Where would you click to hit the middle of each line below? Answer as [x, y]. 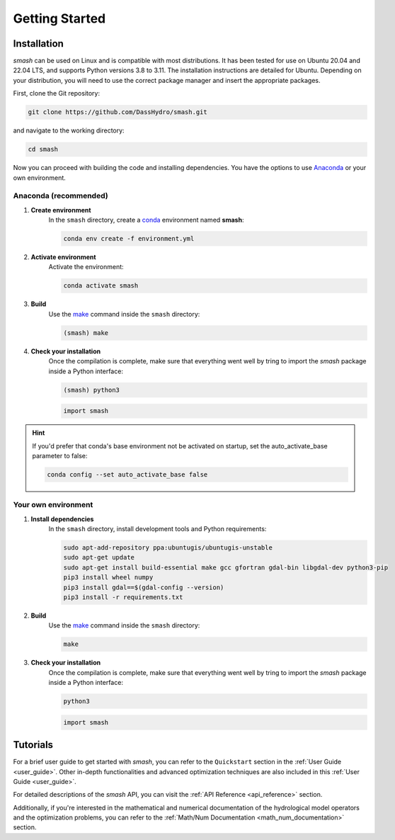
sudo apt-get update [99, 557]
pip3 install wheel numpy [108, 578]
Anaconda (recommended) [61, 196]
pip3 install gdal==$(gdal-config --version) [144, 587]
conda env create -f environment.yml [129, 239]
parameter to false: [60, 455]
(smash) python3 [92, 390]
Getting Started [59, 18]
